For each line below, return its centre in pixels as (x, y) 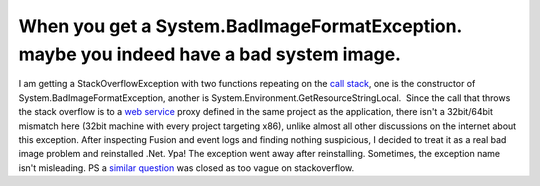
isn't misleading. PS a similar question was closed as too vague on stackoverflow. (186, 167)
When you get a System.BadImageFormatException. (240, 26)
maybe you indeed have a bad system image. (210, 54)
